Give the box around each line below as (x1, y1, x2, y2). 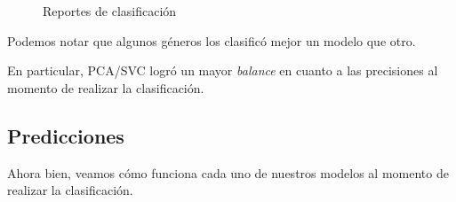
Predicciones (7, 121, 124, 149)
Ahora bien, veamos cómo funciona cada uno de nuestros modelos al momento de (7, 163, 449, 182)
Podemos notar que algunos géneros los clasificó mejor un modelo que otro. (7, 31, 416, 50)
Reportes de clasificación (43, 2, 177, 19)
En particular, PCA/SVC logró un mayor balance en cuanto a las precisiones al (7, 61, 438, 80)
